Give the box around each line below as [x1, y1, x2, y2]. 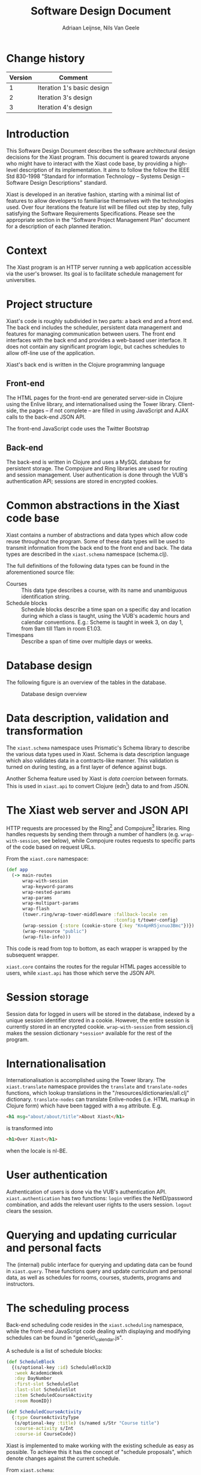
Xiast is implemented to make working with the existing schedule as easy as [6, 1442, 194, 1449]
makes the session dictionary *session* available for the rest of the [6, 1029, 172, 1036]
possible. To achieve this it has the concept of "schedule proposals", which [6, 1449, 192, 1456]
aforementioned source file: [6, 568, 75, 576]
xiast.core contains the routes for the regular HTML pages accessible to [6, 962, 187, 970]
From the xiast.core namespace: [6, 855, 89, 863]
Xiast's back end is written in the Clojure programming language [6, 361, 165, 368]
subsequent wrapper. [6, 951, 59, 958]
